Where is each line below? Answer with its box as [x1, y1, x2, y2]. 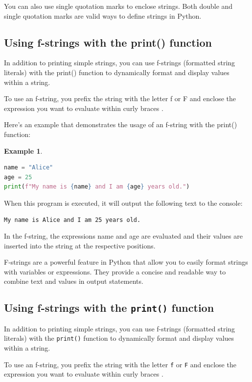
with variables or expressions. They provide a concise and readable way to [4, 266, 226, 276]
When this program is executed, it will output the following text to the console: [4, 197, 243, 208]
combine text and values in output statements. [4, 276, 143, 286]
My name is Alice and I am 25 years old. [4, 216, 141, 223]
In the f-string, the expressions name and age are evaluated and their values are [4, 231, 243, 241]
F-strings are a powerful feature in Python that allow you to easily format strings [4, 257, 248, 267]
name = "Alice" [4, 164, 53, 171]
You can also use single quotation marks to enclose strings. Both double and [4, 1, 233, 11]
